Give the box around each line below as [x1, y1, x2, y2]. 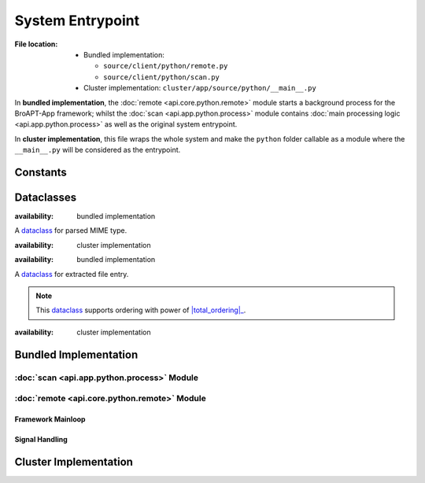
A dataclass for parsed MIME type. [14, 226, 128, 235]
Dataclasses [14, 190, 77, 204]
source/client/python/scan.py [103, 72, 220, 82]
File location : [14, 39, 58, 49]
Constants [14, 165, 67, 179]
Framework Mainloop [14, 414, 86, 424]
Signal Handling [14, 434, 68, 444]
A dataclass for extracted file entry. [14, 269, 129, 278]
